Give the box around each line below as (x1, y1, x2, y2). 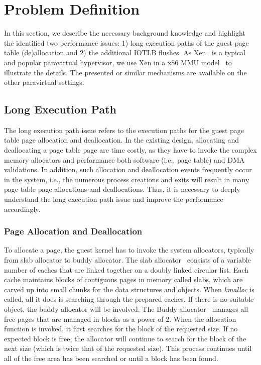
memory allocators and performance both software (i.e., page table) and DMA (4, 154, 245, 165)
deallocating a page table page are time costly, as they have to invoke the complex (4, 145, 257, 155)
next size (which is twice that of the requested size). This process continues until (4, 343, 252, 353)
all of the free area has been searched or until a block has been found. (4, 352, 218, 363)
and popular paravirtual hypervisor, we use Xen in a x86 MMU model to (4, 57, 232, 67)
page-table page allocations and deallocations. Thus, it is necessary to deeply (4, 184, 240, 194)
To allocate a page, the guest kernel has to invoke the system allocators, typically (4, 245, 254, 255)
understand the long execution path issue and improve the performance (4, 194, 223, 204)
